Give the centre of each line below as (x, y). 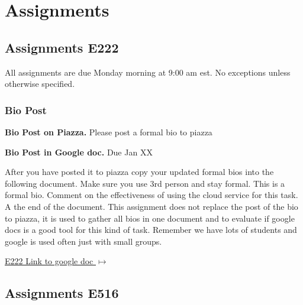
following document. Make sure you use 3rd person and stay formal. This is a (145, 183)
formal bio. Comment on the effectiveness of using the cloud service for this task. (151, 195)
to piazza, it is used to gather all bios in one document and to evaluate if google (150, 218)
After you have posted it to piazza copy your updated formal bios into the (139, 172)
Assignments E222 (62, 47)
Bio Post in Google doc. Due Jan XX (79, 152)
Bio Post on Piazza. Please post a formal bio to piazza (109, 132)
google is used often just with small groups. (83, 241)
